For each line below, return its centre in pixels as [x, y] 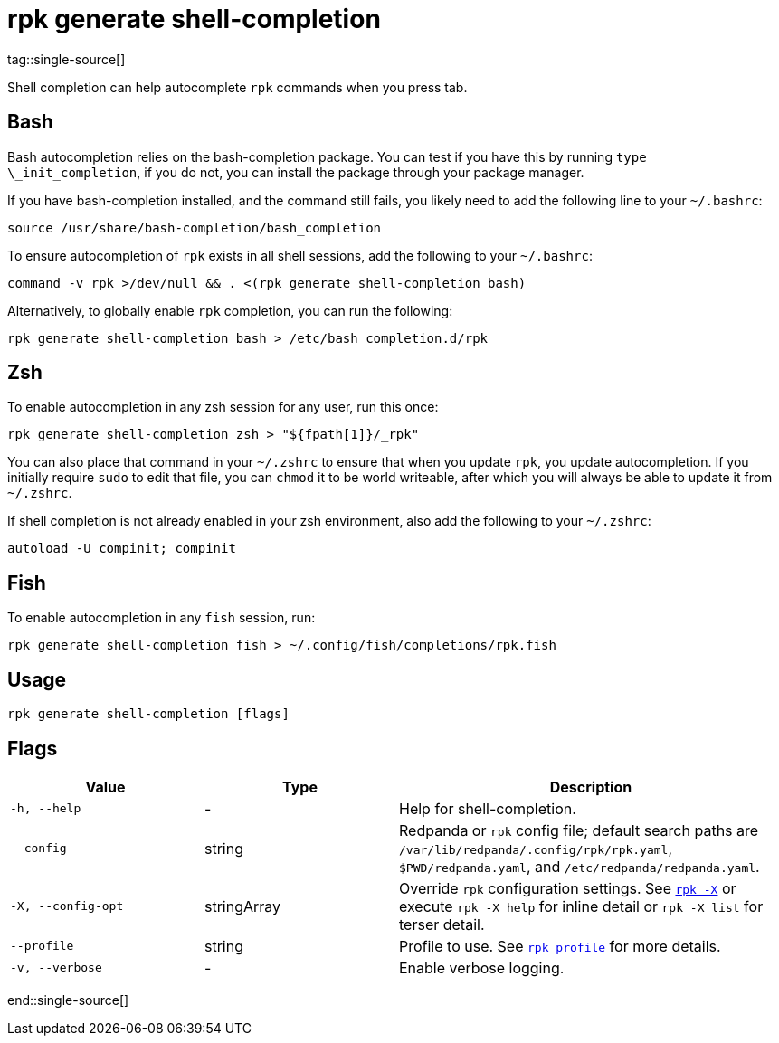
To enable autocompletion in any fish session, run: [161, 618]
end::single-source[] [68, 1000]
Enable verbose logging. [482, 967]
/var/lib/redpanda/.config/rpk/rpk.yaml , [536, 848]
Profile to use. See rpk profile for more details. [560, 946]
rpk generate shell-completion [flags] [148, 714]
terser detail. [442, 924]
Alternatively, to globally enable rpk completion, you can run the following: [230, 310]
